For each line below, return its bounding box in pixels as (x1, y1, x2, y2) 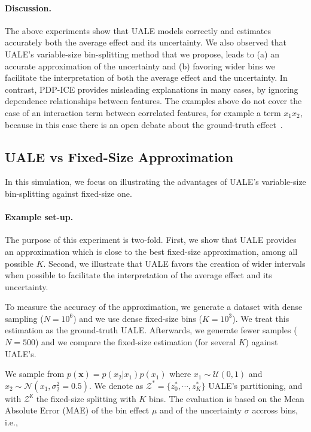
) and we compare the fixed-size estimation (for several (35, 336, 236, 348)
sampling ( (5, 312, 44, 324)
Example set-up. (5, 211, 74, 223)
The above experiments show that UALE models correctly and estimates (5, 24, 271, 36)
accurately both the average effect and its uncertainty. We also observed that (5, 36, 286, 48)
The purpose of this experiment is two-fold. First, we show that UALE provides (5, 233, 297, 246)
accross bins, (252, 404, 298, 416)
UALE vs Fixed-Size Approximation (5, 147, 234, 166)
